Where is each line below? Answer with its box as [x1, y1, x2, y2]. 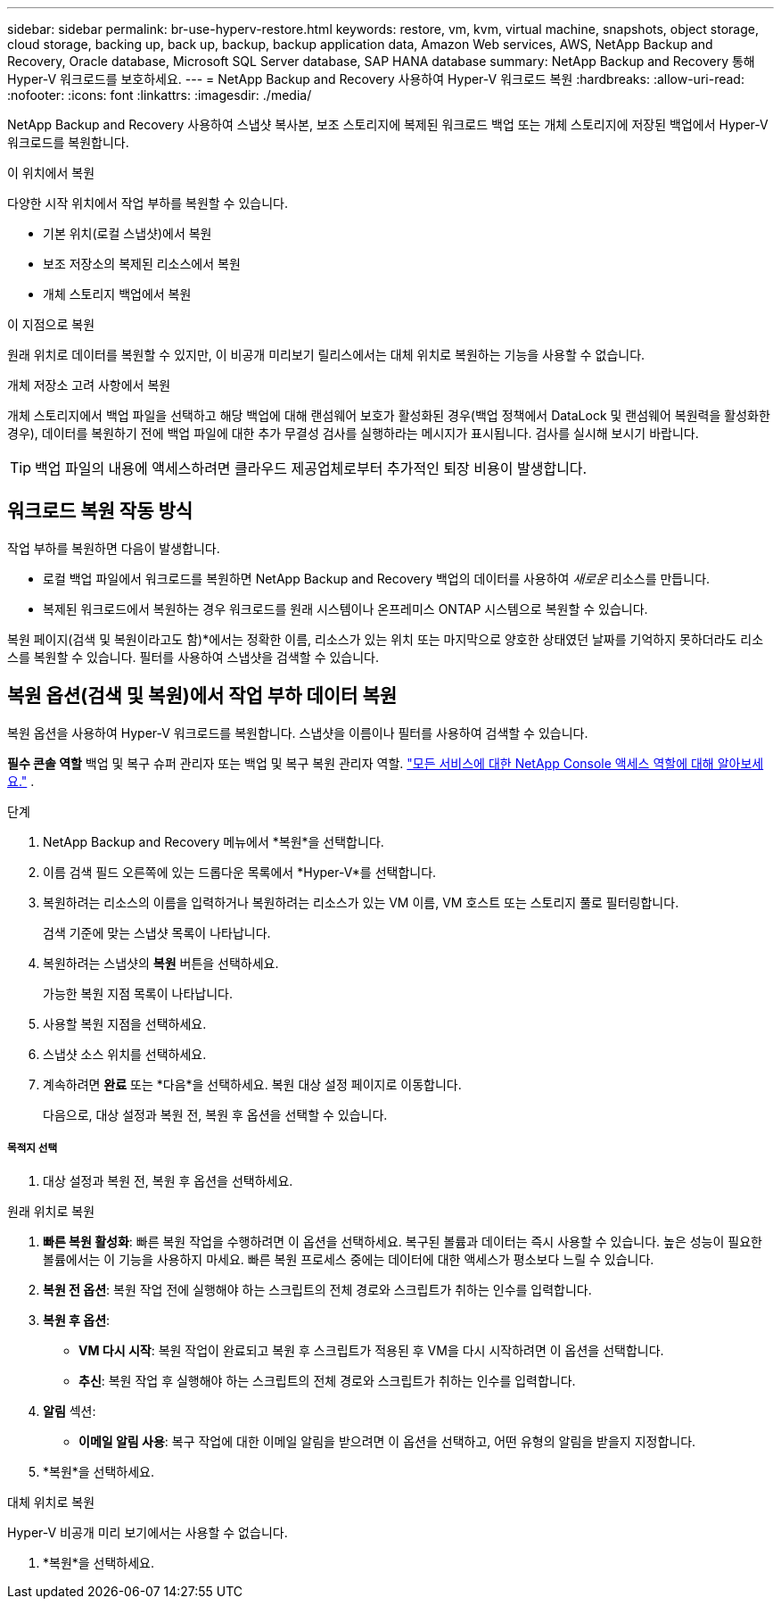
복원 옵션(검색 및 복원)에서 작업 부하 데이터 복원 [7, 684, 398, 708]
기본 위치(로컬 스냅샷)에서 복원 [43, 226, 212, 241]
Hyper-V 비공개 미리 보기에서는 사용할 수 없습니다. [7, 1525, 288, 1541]
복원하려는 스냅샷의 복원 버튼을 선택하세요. [43, 955, 279, 971]
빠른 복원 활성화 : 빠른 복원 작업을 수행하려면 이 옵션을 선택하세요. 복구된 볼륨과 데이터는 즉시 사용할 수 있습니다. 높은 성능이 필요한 [43, 1234, 762, 1250]
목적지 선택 [7, 1142, 58, 1155]
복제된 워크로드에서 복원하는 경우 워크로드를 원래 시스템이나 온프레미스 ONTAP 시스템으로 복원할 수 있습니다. [43, 600, 648, 617]
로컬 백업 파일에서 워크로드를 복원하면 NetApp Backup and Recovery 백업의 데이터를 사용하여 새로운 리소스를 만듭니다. [43, 570, 711, 586]
